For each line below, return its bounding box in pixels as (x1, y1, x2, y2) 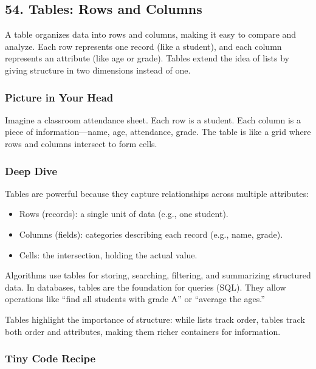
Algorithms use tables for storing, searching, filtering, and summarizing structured (5, 269, 311, 281)
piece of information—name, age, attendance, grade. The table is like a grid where (5, 125, 311, 138)
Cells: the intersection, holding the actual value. (19, 248, 197, 261)
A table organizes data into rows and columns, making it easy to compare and (5, 28, 297, 41)
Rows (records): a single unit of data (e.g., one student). (19, 207, 228, 220)
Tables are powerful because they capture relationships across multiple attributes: (5, 187, 309, 199)
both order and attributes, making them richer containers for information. (5, 325, 281, 337)
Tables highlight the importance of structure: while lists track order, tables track (5, 312, 305, 325)
